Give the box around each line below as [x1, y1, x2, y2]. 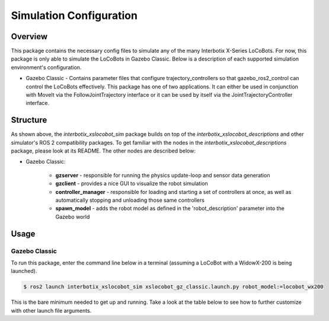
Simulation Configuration [11, 9, 138, 22]
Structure [11, 115, 47, 125]
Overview [11, 31, 48, 42]
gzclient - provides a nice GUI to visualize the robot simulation [55, 180, 209, 187]
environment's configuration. [11, 63, 82, 71]
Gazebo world [55, 213, 90, 220]
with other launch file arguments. [11, 307, 92, 314]
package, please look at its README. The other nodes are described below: [11, 147, 196, 154]
